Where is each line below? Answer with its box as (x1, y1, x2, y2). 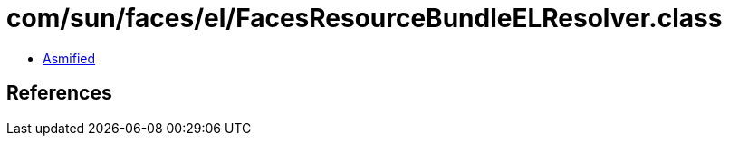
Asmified (43, 50, 96, 66)
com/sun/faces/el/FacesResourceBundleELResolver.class (6, 3, 723, 33)
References (6, 81, 112, 105)
